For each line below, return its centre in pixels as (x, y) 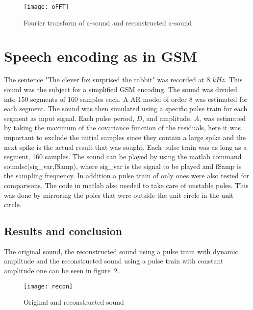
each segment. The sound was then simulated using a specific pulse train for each (126, 108)
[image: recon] (48, 286)
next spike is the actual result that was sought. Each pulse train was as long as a (126, 147)
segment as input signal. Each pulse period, (69, 118)
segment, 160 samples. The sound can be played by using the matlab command (123, 156)
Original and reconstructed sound (74, 302)
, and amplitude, (167, 118)
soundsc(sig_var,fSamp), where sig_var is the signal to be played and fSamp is (123, 166)
